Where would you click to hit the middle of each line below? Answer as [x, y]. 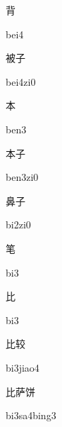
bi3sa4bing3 [31, 415]
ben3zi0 [22, 177]
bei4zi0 [21, 81]
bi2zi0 [18, 224]
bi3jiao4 [23, 367]
